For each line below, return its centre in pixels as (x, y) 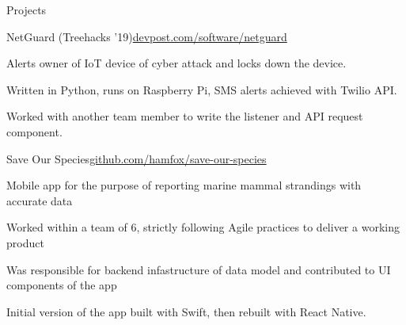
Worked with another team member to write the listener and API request (185, 116)
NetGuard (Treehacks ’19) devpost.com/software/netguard (147, 36)
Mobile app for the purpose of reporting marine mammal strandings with (184, 185)
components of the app (62, 285)
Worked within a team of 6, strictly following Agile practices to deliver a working (203, 227)
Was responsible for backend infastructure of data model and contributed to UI (199, 269)
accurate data (40, 200)
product (25, 242)
